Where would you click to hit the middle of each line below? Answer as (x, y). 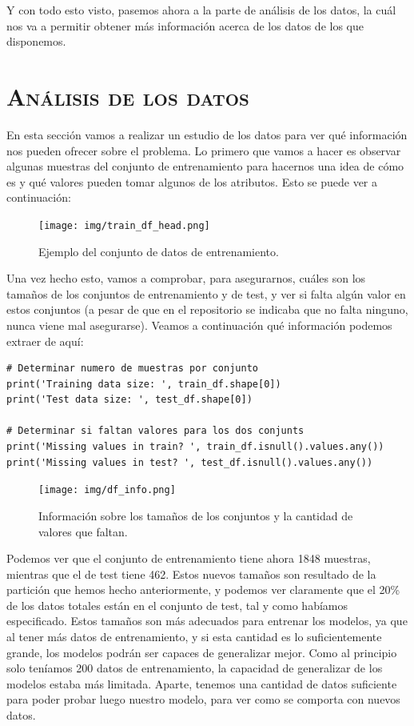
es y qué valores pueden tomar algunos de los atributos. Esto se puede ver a (192, 181)
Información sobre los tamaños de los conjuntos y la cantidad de (196, 515)
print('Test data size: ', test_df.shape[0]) (129, 400)
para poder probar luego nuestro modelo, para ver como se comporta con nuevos (203, 699)
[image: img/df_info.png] (107, 490)
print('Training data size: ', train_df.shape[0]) (144, 384)
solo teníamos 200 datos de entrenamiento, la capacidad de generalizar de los (195, 668)
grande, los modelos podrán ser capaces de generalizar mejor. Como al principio (202, 652)
